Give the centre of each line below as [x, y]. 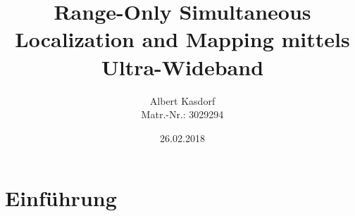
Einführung [61, 198]
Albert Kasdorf [182, 100]
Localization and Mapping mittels [182, 39]
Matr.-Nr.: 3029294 [182, 114]
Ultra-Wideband [182, 66]
